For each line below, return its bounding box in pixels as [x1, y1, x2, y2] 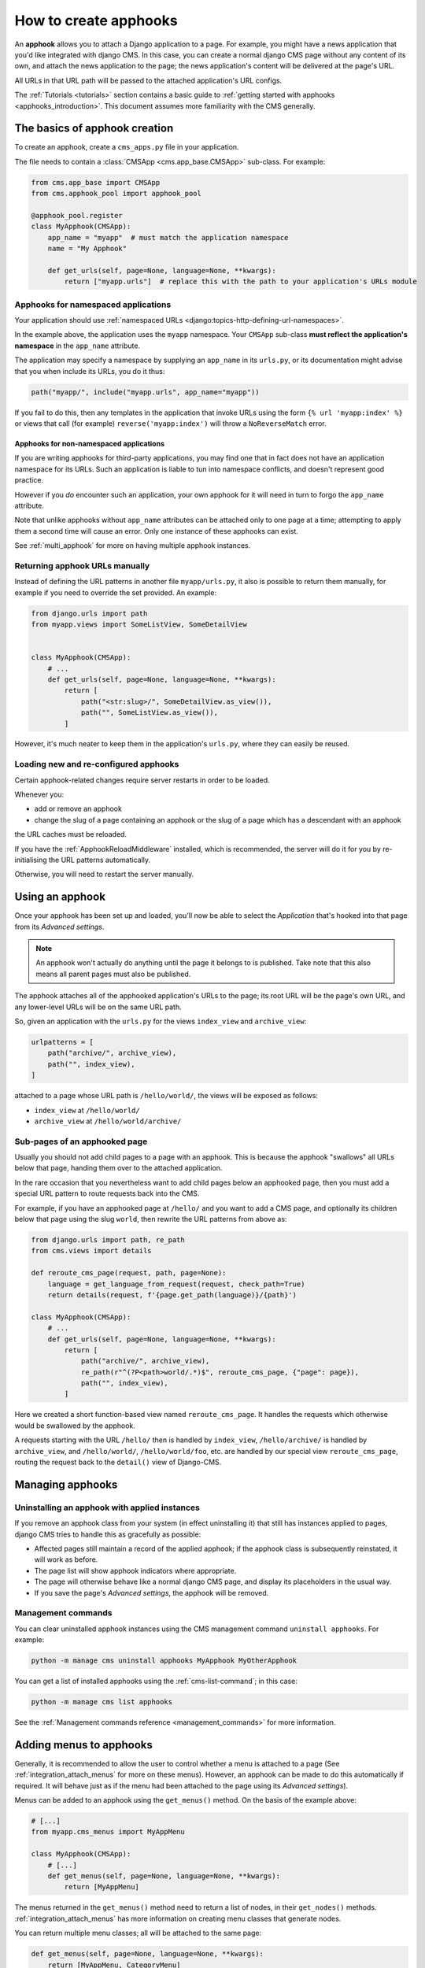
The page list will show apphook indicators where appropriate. [34, 1566, 237, 1575]
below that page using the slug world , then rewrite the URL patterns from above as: [14, 1215, 287, 1224]
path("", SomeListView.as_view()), [80, 708, 218, 717]
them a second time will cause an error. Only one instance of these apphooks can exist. [14, 526, 299, 535]
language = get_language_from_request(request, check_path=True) [47, 1279, 305, 1289]
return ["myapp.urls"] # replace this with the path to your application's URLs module [64, 277, 417, 287]
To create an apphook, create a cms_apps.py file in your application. [14, 142, 239, 152]
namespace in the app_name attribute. [14, 341, 141, 350]
